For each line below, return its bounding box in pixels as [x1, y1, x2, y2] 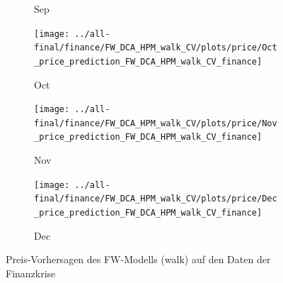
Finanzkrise [6, 265, 56, 280]
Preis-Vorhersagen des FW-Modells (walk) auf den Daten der [6, 252, 271, 267]
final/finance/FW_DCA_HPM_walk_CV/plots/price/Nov [34, 118, 277, 128]
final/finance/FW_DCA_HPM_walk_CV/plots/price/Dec [34, 194, 277, 204]
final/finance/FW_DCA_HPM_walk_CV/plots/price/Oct [34, 43, 277, 53]
